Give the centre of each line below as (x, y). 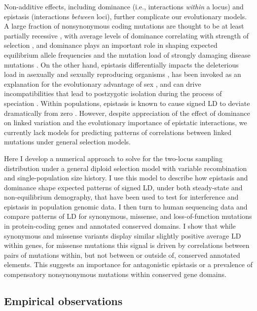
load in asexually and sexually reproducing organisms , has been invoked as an (123, 74)
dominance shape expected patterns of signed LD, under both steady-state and (123, 187)
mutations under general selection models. (67, 142)
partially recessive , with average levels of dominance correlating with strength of (126, 35)
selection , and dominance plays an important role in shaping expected (111, 45)
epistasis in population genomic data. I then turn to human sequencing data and (126, 206)
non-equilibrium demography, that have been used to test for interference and (121, 197)
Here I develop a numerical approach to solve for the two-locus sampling (113, 158)
